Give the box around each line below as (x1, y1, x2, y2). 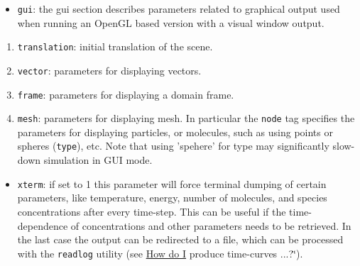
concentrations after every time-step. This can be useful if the (17, 204, 286, 218)
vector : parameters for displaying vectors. (17, 62, 202, 77)
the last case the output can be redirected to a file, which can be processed (17, 232, 344, 247)
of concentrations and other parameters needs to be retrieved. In (70, 218, 351, 233)
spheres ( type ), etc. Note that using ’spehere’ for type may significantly (17, 138, 329, 153)
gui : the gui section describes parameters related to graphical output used (17, 1, 340, 16)
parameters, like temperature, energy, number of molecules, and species (17, 190, 327, 205)
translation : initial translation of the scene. (17, 39, 213, 54)
